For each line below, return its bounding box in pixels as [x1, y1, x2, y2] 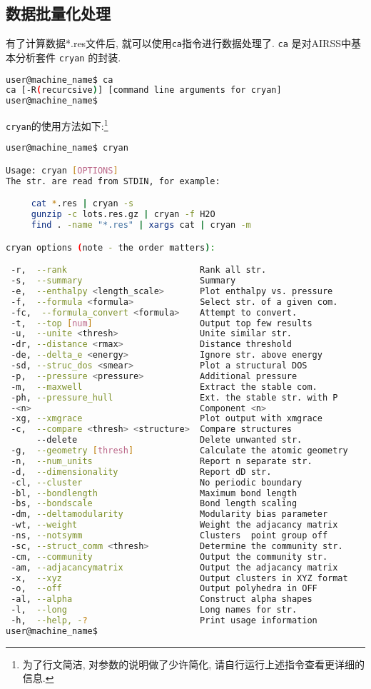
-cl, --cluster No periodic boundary [11, 477, 303, 488]
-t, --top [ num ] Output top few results [11, 318, 312, 328]
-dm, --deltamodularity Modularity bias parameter [11, 509, 328, 520]
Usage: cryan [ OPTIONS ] [6, 165, 118, 176]
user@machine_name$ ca [6, 74, 113, 85]
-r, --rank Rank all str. [11, 265, 267, 276]
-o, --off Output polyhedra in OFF [11, 583, 317, 594]
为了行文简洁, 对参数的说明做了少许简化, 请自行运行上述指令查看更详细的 [22, 656, 365, 671]
